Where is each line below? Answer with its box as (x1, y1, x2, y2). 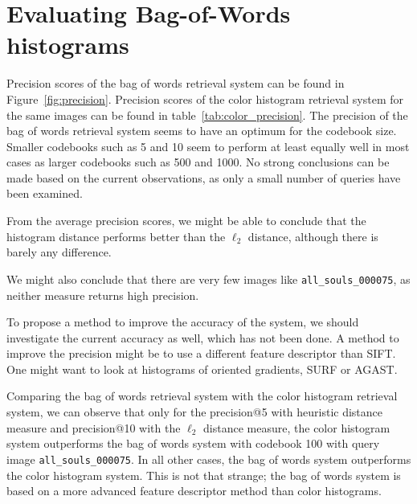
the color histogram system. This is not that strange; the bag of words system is (6, 466, 401, 483)
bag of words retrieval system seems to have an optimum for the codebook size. (6, 122, 397, 139)
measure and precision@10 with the (6, 419, 181, 436)
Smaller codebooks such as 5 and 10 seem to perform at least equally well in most (6, 137, 410, 154)
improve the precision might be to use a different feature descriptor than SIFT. (6, 345, 396, 362)
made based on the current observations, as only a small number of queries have (6, 169, 401, 186)
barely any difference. (6, 244, 112, 260)
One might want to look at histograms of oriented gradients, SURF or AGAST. (6, 360, 398, 377)
